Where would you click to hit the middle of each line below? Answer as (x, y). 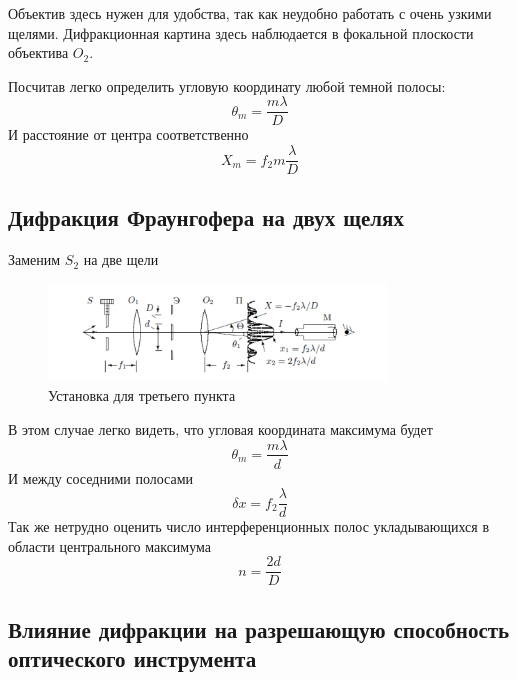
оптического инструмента (132, 658)
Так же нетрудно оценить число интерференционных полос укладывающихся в (248, 526)
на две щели (121, 259)
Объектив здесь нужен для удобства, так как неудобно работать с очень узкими (250, 13)
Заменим (34, 259)
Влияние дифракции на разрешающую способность (259, 628)
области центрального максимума (109, 545)
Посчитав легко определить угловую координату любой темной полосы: (227, 85)
